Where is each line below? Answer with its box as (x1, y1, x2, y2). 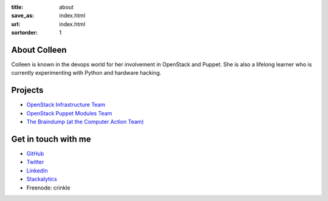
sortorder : (11, 29, 38, 36)
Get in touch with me (11, 134, 91, 144)
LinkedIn (26, 167, 48, 174)
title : (11, 4, 24, 10)
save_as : (11, 12, 35, 19)
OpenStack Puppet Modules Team (26, 109, 112, 117)
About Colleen (11, 44, 67, 55)
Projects (11, 85, 44, 95)
